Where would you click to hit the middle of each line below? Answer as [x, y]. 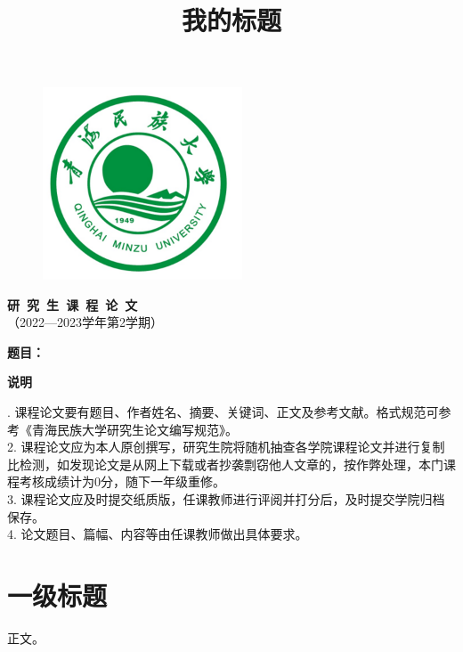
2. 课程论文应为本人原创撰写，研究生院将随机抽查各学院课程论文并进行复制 [226, 447]
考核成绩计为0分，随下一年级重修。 [122, 481]
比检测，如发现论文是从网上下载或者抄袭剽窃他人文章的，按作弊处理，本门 [225, 464]
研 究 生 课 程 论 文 [73, 304]
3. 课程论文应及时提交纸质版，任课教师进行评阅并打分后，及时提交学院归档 [226, 498]
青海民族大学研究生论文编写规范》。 [134, 429]
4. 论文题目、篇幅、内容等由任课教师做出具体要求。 [158, 534]
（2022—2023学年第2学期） [85, 322]
